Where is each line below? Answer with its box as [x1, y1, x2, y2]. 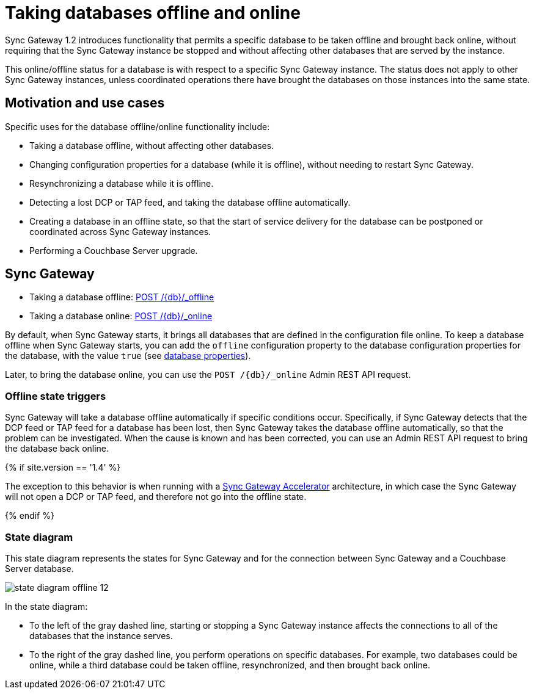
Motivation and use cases [5, 95, 165, 111]
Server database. [5, 563, 74, 574]
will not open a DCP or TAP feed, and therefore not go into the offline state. [5, 491, 307, 502]
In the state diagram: [5, 601, 88, 612]
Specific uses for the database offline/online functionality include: [5, 121, 270, 132]
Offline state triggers [5, 389, 106, 402]
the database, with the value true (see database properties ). [5, 350, 251, 361]
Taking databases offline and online [5, 2, 301, 23]
